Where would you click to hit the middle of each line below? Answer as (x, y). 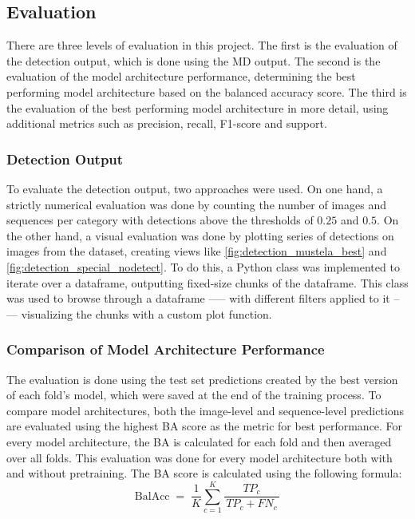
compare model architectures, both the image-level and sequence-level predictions (206, 410)
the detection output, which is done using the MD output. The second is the (194, 60)
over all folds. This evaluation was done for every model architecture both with (200, 457)
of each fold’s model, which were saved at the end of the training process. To (194, 395)
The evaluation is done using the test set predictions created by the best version (202, 379)
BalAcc (152, 496)
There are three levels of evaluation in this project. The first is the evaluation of (202, 45)
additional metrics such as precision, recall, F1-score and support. (167, 123)
